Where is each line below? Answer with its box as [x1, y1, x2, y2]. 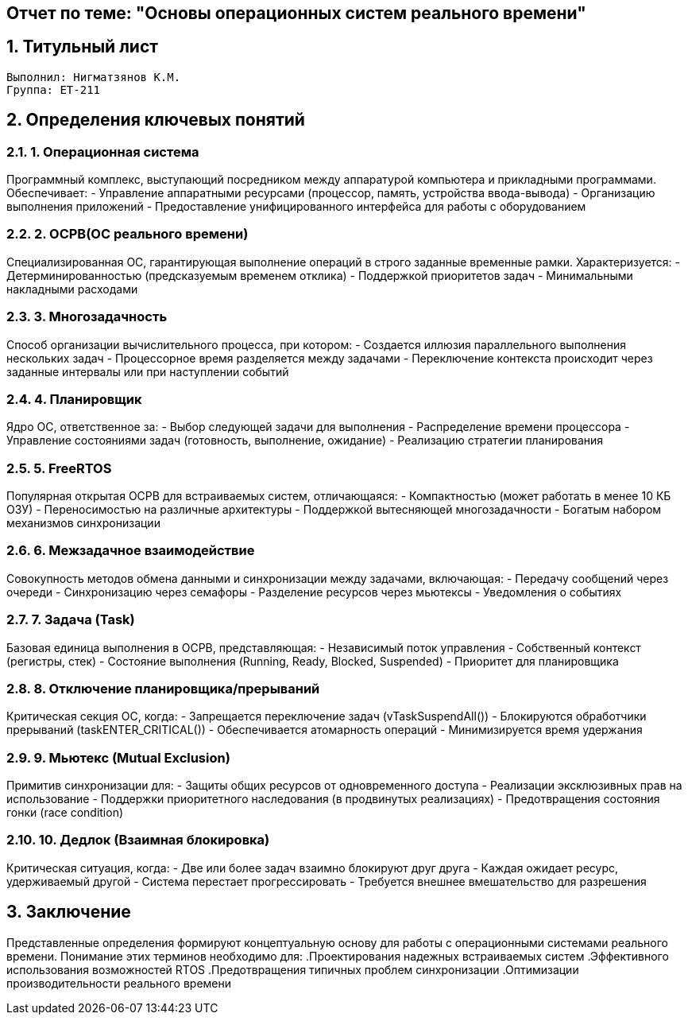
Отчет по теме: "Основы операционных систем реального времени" [6, 3, 586, 23]
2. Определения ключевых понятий [6, 110, 305, 130]
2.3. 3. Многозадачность [6, 309, 168, 325]
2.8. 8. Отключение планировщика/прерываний [6, 680, 320, 697]
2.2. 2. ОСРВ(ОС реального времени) [6, 226, 249, 243]
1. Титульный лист [6, 37, 158, 57]
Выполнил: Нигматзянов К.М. [6, 70, 181, 83]
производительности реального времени [6, 976, 232, 990]
